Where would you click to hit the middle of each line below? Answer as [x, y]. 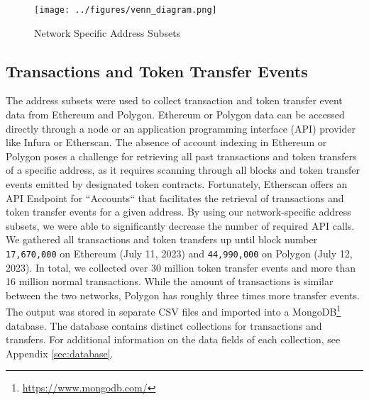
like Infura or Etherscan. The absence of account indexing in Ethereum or [166, 142]
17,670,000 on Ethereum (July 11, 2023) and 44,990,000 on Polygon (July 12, [179, 253]
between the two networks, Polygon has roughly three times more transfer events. [183, 295]
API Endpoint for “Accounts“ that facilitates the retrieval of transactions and [175, 198]
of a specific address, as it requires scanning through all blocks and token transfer [183, 170]
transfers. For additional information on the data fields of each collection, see [173, 339]
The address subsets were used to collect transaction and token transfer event [174, 100]
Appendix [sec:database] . [60, 353]
